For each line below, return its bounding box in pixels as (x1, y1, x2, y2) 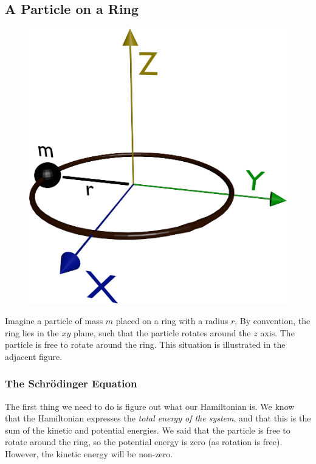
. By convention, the (235, 314, 311, 327)
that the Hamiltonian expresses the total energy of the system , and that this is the (5, 412, 311, 424)
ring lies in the (5, 326, 59, 339)
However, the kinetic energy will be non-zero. (5, 448, 173, 460)
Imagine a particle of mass (5, 314, 103, 327)
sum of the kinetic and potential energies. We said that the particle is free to (5, 423, 290, 436)
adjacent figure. (5, 350, 63, 362)
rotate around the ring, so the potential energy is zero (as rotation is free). (5, 435, 283, 448)
